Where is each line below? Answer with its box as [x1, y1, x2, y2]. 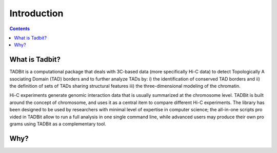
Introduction [9, 8, 64, 19]
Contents [9, 25, 30, 32]
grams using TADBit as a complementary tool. [9, 120, 106, 127]
